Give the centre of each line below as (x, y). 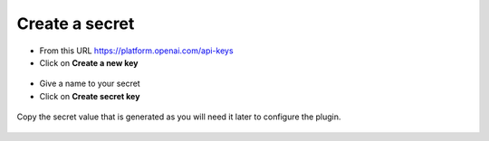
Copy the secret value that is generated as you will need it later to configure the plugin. (179, 117)
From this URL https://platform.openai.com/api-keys (137, 51)
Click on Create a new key (89, 62)
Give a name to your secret (90, 84)
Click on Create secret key (90, 96)
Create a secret (76, 23)
